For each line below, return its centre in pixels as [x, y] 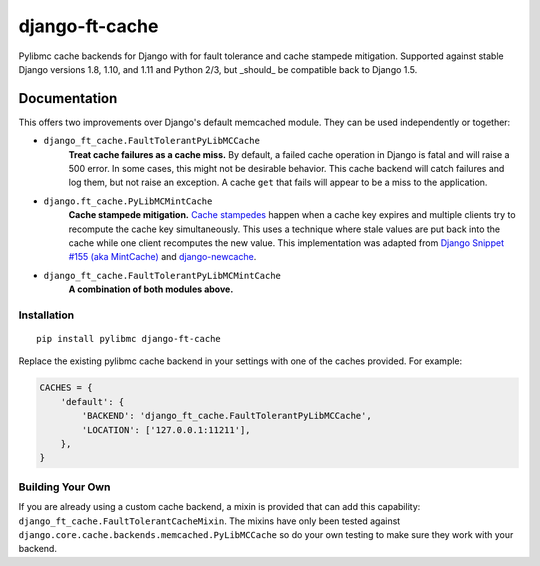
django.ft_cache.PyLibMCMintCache [128, 201]
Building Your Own [64, 487]
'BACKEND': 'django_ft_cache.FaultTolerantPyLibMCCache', [226, 416]
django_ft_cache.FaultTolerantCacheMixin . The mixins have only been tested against [209, 521]
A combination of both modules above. [151, 289]
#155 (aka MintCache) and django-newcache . [162, 257]
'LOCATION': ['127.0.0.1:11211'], [166, 429]
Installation [46, 315]
